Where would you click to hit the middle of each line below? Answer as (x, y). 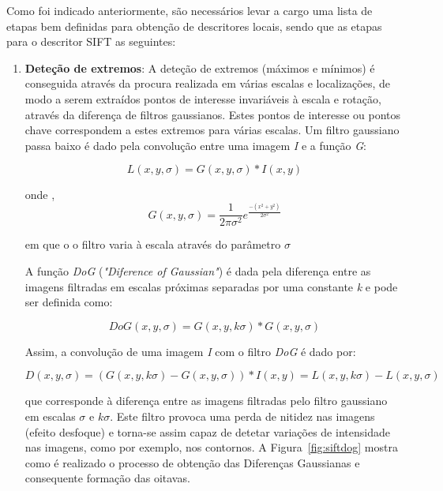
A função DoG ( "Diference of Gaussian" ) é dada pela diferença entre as (198, 271)
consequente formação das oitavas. (107, 478)
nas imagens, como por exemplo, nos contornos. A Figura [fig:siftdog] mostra (211, 447)
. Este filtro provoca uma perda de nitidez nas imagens (242, 416)
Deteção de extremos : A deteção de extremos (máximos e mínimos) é (200, 67)
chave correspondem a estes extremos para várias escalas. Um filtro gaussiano (212, 130)
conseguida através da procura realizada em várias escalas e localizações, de (207, 83)
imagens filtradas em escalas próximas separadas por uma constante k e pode (211, 286)
